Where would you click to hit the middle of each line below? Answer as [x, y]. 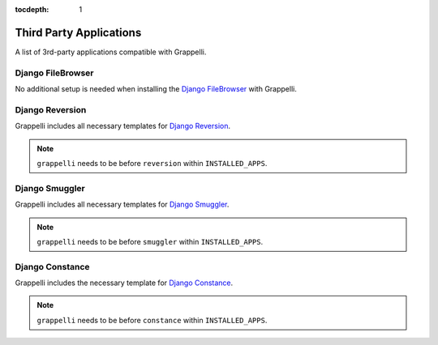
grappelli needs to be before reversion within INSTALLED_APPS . [152, 163]
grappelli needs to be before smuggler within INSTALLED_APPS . [150, 241]
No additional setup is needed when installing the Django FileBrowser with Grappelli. [156, 89]
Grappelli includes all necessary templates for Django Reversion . [123, 126]
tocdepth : [32, 9]
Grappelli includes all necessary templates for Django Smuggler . [122, 204]
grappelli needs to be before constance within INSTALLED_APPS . [152, 320]
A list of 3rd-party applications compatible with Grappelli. [111, 52]
